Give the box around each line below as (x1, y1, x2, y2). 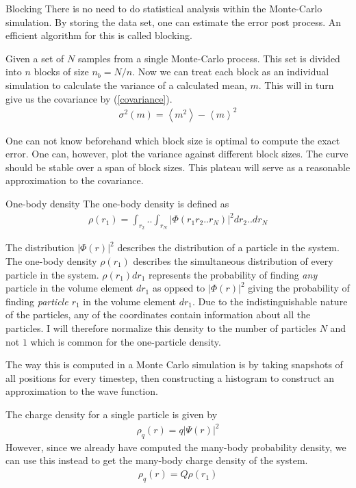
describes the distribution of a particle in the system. (117, 240, 340, 255)
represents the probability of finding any (149, 267, 318, 281)
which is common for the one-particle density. (30, 334, 221, 348)
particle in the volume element (5, 281, 133, 295)
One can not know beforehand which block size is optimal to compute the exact (5, 133, 340, 147)
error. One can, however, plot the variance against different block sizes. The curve (5, 146, 348, 161)
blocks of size (34, 64, 89, 79)
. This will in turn (258, 77, 334, 92)
